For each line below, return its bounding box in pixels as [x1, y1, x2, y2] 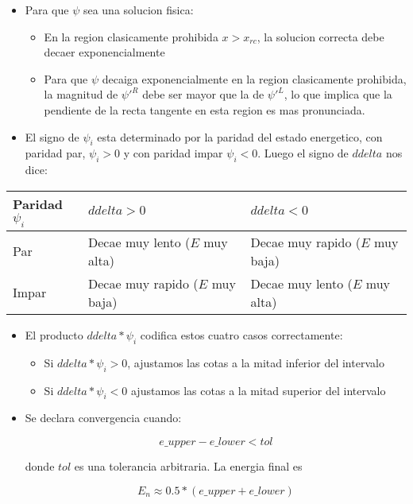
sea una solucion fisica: [83, 2, 194, 17]
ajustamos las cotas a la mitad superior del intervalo [130, 382, 386, 398]
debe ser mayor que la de [142, 86, 264, 103]
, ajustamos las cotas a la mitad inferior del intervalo [127, 354, 384, 370]
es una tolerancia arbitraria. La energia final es [74, 457, 303, 474]
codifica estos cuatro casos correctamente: [140, 326, 343, 343]
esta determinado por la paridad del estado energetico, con [97, 128, 383, 145]
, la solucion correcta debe [257, 28, 384, 45]
